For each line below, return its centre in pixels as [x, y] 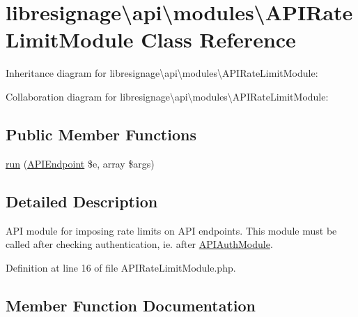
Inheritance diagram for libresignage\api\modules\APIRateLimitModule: [162, 73]
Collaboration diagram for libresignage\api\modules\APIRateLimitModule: [167, 96]
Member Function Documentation [131, 305]
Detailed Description [82, 201]
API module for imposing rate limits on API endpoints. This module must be [171, 230]
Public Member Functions [101, 134]
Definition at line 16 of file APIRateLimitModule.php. [121, 267]
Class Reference [218, 39]
